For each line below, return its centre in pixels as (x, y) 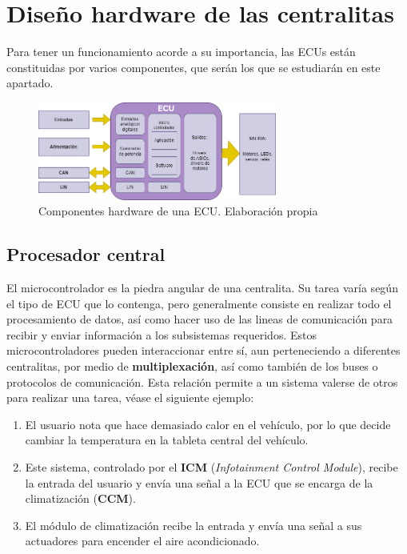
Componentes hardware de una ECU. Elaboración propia (178, 211)
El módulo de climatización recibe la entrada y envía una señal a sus (194, 525)
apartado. (30, 83)
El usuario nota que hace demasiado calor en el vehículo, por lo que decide (208, 424)
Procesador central (86, 254)
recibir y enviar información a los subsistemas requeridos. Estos (162, 334)
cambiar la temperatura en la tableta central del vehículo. (167, 440)
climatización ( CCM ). (80, 498)
